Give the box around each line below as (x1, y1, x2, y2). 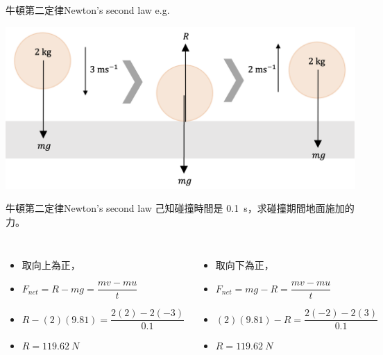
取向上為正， (22, 257, 80, 272)
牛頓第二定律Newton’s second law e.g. (6, 3, 170, 17)
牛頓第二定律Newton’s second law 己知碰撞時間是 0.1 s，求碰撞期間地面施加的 (6, 201, 355, 215)
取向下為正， (215, 257, 274, 272)
